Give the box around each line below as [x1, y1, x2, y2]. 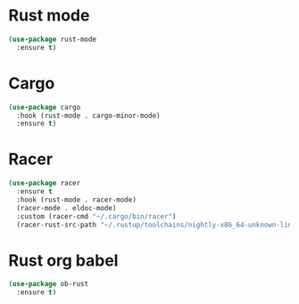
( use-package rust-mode [8, 35, 97, 44]
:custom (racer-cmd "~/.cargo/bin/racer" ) [16, 211, 177, 221]
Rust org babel [8, 251, 119, 270]
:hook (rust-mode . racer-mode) [16, 195, 137, 204]
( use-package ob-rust [8, 280, 89, 289]
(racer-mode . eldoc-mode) [16, 203, 117, 212]
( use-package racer [8, 179, 81, 188]
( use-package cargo [8, 103, 81, 111]
